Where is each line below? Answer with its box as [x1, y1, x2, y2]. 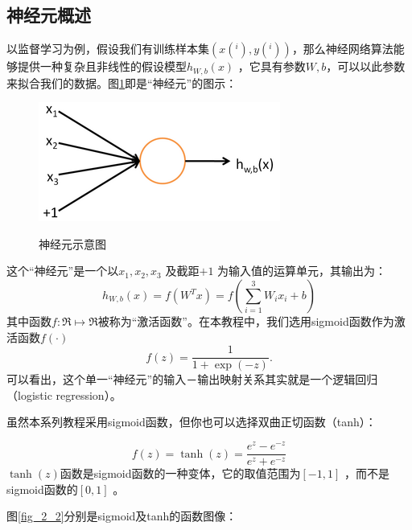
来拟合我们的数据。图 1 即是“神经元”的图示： [6, 74, 237, 91]
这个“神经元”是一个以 [6, 262, 119, 279]
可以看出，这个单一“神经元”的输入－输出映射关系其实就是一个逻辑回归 [6, 371, 378, 388]
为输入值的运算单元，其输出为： [217, 262, 387, 279]
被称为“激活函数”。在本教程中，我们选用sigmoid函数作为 [97, 313, 394, 330]
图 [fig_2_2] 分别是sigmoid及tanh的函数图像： [6, 507, 237, 524]
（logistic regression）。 [6, 386, 122, 403]
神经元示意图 [39, 235, 106, 252]
